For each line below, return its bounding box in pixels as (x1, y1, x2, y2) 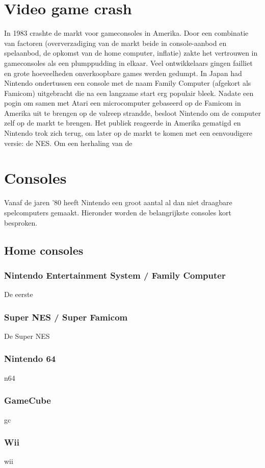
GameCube (4, 394, 51, 407)
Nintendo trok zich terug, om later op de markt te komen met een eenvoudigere (4, 128, 253, 138)
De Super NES (4, 330, 50, 341)
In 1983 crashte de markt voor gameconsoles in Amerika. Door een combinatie (4, 28, 249, 38)
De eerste (4, 289, 33, 300)
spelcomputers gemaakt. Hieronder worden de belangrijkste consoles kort (4, 207, 231, 217)
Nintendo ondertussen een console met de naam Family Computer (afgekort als (4, 78, 251, 88)
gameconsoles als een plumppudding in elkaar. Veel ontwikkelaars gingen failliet (4, 57, 253, 68)
